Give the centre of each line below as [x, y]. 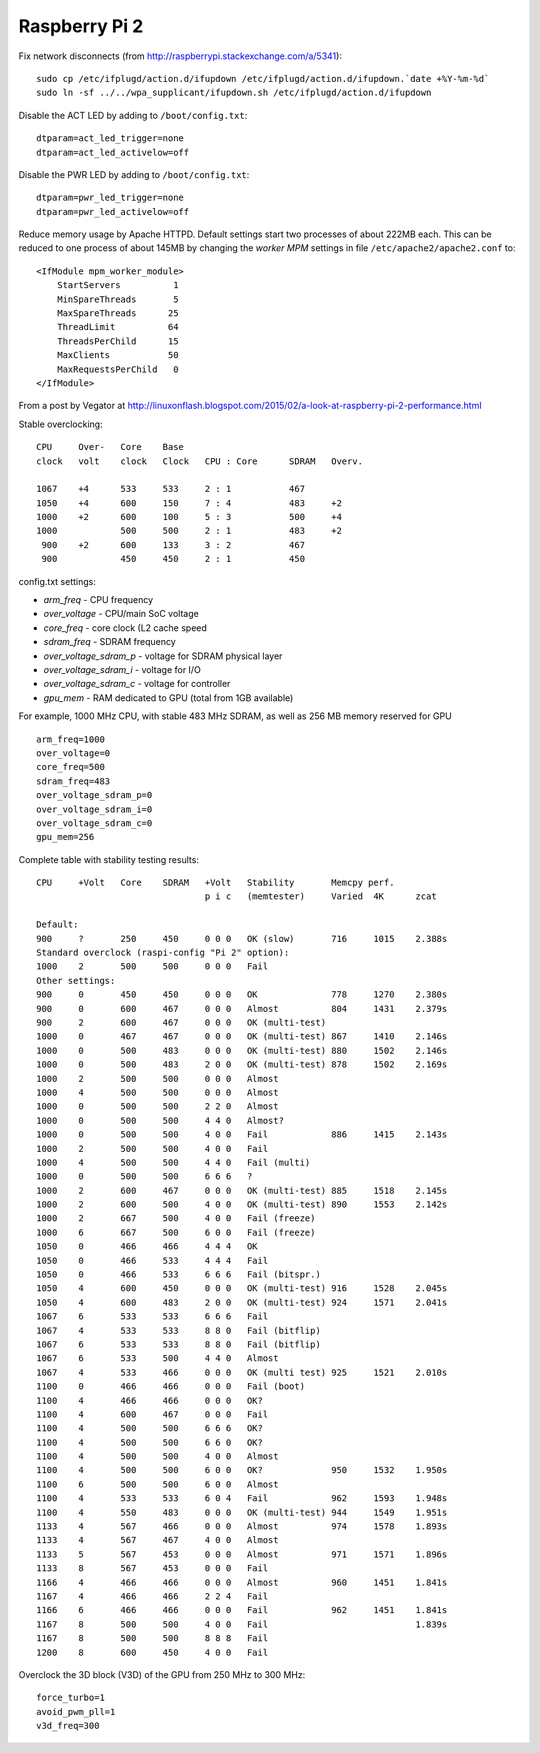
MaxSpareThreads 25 [117, 313]
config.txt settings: [57, 581]
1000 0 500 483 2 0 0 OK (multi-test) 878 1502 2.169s [242, 1064]
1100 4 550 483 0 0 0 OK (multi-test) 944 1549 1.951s [242, 1512]
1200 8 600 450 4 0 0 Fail [152, 1652]
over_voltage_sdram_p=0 [94, 795]
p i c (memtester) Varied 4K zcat [320, 896]
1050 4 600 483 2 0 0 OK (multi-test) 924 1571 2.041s [242, 1302]
